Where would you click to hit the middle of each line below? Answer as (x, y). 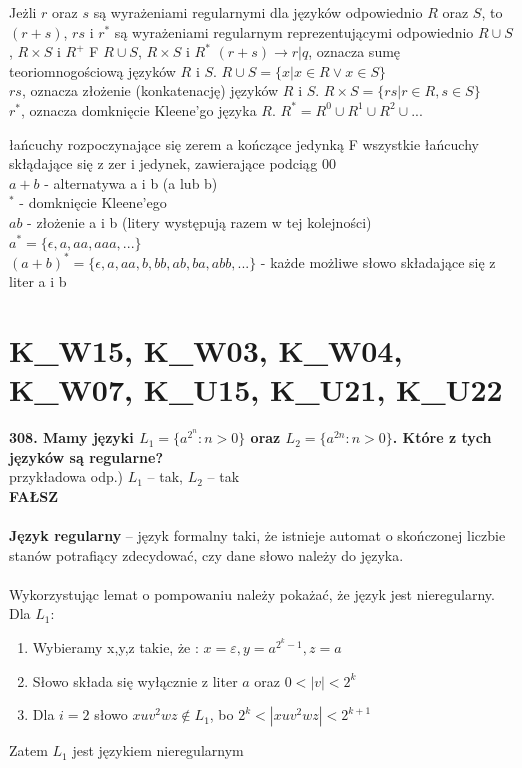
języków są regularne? (86, 456)
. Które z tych (442, 437)
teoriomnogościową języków (92, 70)
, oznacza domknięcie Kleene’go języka (139, 109)
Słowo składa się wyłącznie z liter (135, 680)
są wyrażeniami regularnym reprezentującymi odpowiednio (294, 31)
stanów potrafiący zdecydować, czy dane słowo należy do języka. (206, 554)
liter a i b (38, 281)
